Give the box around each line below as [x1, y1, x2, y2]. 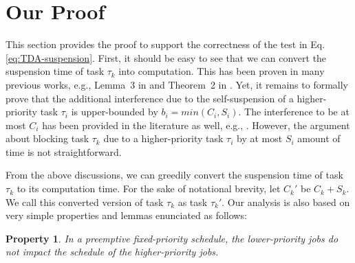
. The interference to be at [238, 104, 349, 119]
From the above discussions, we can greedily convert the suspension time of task [6, 168, 343, 182]
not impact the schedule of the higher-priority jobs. [6, 244, 219, 259]
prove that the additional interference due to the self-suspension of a [6, 91, 294, 105]
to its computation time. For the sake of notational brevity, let [17, 181, 281, 196]
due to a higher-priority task [103, 131, 224, 146]
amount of [297, 131, 341, 146]
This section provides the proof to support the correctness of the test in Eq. [6, 37, 325, 52]
